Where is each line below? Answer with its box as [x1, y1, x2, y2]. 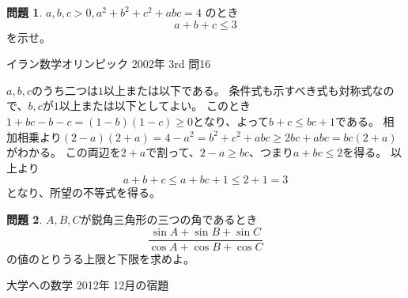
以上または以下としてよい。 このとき [59, 97, 251, 114]
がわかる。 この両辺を [6, 144, 121, 160]
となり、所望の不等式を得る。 [6, 184, 161, 201]
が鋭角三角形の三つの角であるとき [80, 210, 258, 227]
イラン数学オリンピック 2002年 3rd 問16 [6, 55, 211, 72]
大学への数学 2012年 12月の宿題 [6, 277, 169, 293]
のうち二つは [31, 81, 98, 98]
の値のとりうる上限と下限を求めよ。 [6, 250, 195, 266]
